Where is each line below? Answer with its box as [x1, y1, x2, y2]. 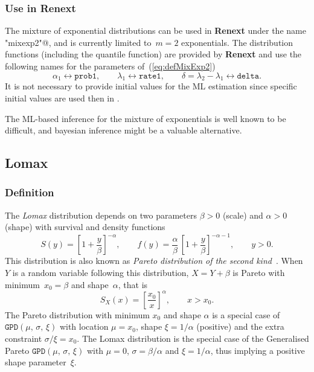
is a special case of [212, 308, 280, 321]
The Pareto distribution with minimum [5, 308, 150, 321]
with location [59, 320, 109, 333]
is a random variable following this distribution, [12, 266, 189, 279]
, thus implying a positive [210, 344, 305, 356]
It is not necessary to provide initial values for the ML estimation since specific [5, 80, 297, 92]
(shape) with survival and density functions [5, 220, 165, 233]
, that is [118, 278, 148, 290]
